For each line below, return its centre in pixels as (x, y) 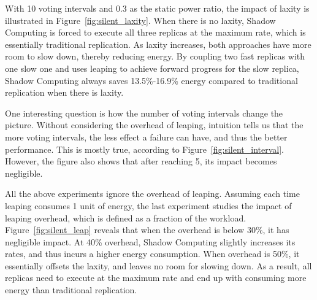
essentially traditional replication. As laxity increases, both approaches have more (158, 44)
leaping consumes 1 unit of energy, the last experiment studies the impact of (148, 205)
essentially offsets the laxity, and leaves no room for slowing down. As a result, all (158, 265)
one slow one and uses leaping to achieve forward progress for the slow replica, (152, 68)
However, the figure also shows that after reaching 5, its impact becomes (141, 161)
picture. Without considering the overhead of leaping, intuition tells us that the (154, 125)
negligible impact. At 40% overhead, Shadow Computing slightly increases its (150, 241)
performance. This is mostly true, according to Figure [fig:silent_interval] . (145, 149)
